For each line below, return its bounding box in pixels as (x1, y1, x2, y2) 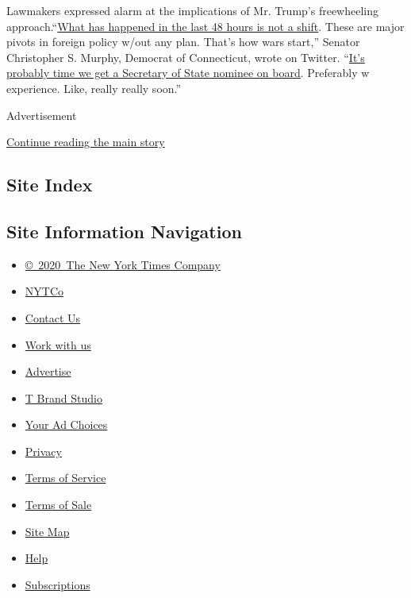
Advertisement (6, 106, 77, 123)
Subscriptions (25, 576, 90, 592)
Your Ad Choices (25, 416, 108, 433)
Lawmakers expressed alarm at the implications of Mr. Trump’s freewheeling (6, 2, 379, 18)
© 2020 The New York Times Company (25, 256, 221, 272)
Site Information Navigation (6, 218, 242, 243)
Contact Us (25, 309, 81, 326)
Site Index (6, 172, 93, 197)
